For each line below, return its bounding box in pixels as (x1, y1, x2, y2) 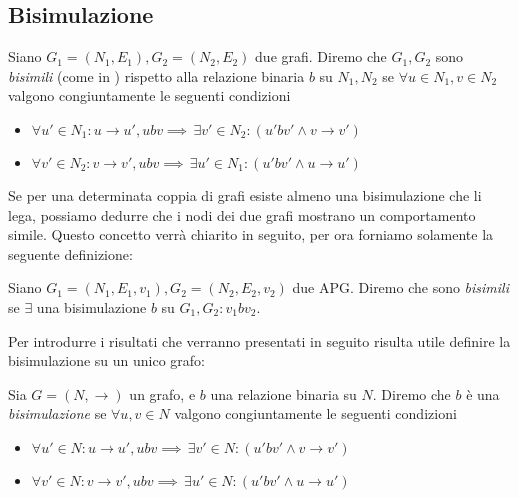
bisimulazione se (8, 403, 107, 424)
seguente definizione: (8, 243, 133, 264)
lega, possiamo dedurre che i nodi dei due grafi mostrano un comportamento (8, 204, 476, 225)
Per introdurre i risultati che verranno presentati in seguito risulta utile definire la (8, 330, 511, 351)
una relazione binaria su (210, 383, 357, 404)
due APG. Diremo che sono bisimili (292, 277, 510, 298)
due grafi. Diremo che (255, 46, 387, 67)
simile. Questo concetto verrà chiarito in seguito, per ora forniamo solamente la (8, 224, 494, 245)
